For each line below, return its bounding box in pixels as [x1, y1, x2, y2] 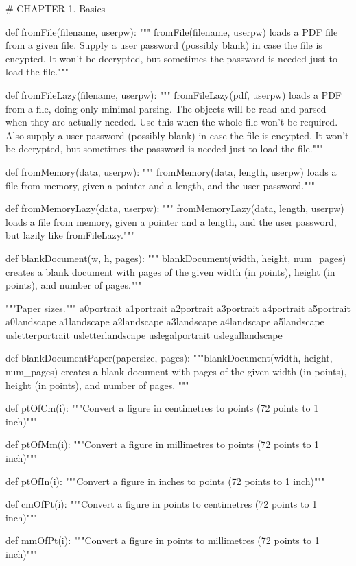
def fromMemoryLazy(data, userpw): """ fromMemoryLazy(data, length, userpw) [5, 201, 344, 215]
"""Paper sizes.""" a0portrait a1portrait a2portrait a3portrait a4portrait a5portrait [5, 300, 351, 315]
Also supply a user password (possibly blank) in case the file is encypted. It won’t [5, 128, 349, 142]
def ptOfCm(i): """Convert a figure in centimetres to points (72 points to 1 [5, 401, 319, 415]
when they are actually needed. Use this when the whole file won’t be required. [5, 115, 338, 129]
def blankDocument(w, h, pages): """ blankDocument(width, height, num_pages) [5, 250, 346, 265]
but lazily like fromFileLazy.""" [5, 228, 134, 242]
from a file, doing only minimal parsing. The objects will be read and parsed [5, 101, 327, 115]
